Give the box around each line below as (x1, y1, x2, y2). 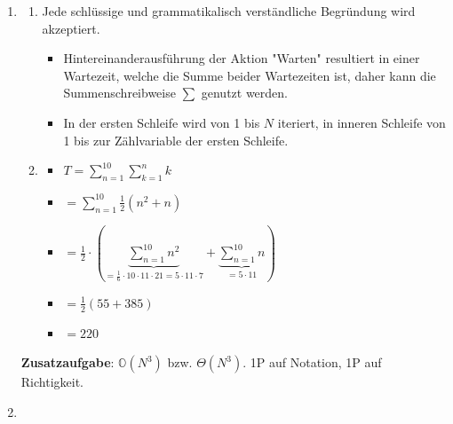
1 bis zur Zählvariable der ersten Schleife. (63, 130, 289, 149)
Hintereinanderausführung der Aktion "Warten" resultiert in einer (63, 49, 420, 67)
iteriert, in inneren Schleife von (277, 113, 446, 131)
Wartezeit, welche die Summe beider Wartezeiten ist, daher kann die (63, 66, 436, 84)
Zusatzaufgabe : (20, 353, 115, 372)
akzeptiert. (42, 19, 100, 37)
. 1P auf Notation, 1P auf (242, 353, 382, 372)
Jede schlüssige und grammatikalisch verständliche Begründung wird (42, 2, 416, 20)
